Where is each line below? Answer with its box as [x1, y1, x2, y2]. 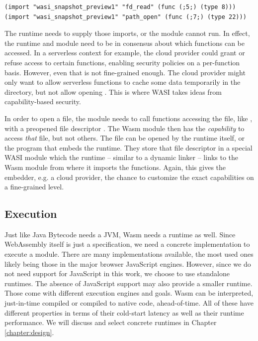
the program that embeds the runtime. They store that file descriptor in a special [4, 142, 253, 153]
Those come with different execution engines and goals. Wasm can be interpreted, [4, 288, 254, 298]
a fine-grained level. [4, 181, 64, 192]
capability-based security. [4, 96, 81, 107]
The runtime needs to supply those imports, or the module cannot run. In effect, [4, 28, 250, 38]
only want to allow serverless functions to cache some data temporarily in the [4, 77, 241, 87]
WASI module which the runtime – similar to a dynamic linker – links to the [4, 152, 239, 163]
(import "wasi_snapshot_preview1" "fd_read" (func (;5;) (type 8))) [4, 3, 236, 10]
